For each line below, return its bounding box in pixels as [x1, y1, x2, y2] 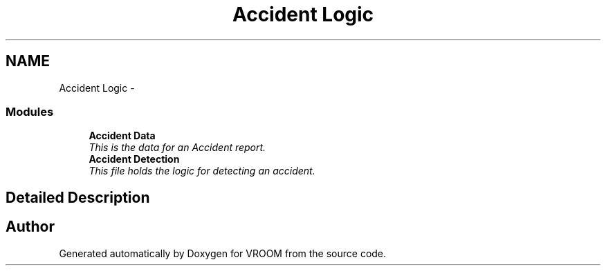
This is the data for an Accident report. [89, 141, 266, 154]
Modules [6, 104, 54, 119]
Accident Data [89, 130, 156, 142]
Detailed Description [6, 188, 150, 206]
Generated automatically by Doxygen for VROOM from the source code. [59, 247, 387, 259]
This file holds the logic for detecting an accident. [89, 165, 315, 177]
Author [6, 218, 55, 236]
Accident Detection [89, 153, 180, 165]
